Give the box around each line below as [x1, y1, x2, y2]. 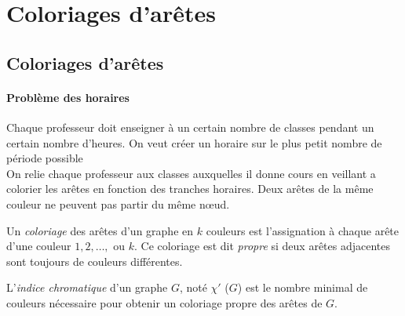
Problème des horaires [6, 89, 130, 105]
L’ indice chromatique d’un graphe [6, 279, 168, 296]
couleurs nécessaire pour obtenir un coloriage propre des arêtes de [6, 294, 323, 311]
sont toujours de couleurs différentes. [6, 252, 183, 269]
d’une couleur [6, 238, 71, 254]
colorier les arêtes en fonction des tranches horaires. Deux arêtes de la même [6, 180, 374, 197]
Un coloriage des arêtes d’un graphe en [6, 222, 194, 238]
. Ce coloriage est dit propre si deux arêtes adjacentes [134, 238, 391, 254]
